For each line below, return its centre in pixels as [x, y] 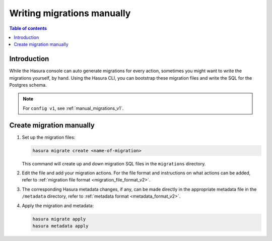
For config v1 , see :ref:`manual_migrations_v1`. [73, 108]
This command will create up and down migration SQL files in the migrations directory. [114, 163]
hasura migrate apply [59, 219]
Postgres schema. [28, 85]
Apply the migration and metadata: [58, 205]
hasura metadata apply [60, 226]
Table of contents [28, 28]
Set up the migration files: [49, 137]
